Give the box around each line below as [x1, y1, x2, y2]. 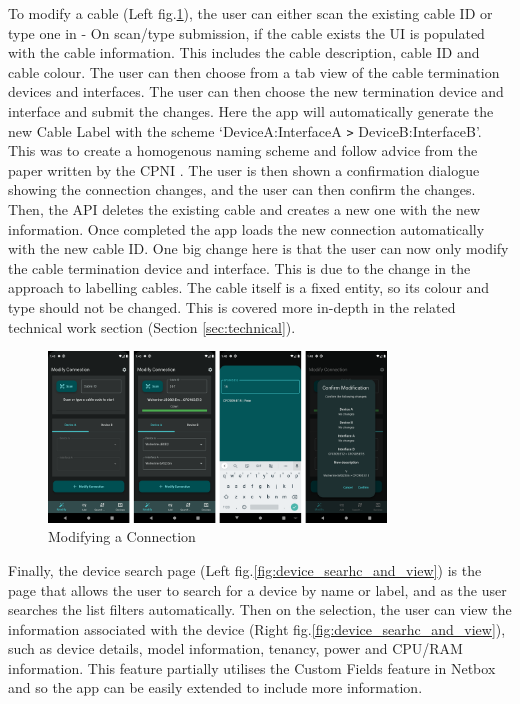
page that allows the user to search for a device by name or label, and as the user [8, 579, 507, 600]
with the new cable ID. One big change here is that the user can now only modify [8, 238, 509, 259]
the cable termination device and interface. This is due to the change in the [8, 257, 471, 278]
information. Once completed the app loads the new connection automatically [8, 218, 485, 239]
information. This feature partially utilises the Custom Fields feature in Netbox [8, 657, 496, 678]
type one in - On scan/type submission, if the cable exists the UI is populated [8, 22, 485, 43]
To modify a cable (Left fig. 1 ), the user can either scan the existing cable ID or [8, 3, 493, 23]
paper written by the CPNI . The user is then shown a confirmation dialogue [8, 159, 480, 180]
